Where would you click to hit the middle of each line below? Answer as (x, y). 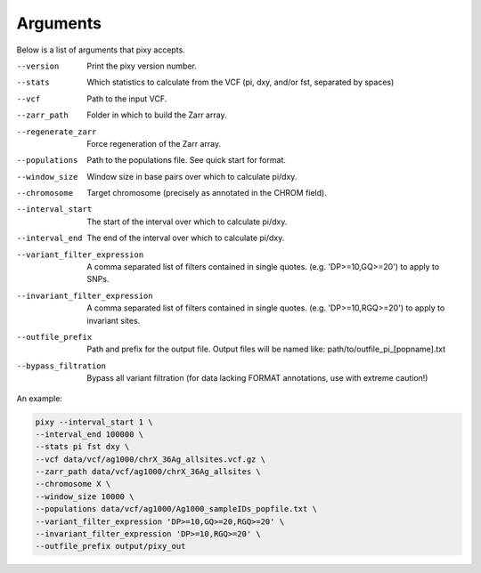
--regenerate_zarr (57, 132)
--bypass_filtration (61, 366)
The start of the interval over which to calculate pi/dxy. (187, 222)
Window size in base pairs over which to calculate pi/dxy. (192, 176)
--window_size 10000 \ (85, 496)
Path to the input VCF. (127, 99)
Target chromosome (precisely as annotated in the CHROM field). (207, 193)
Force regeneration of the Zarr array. (154, 143)
